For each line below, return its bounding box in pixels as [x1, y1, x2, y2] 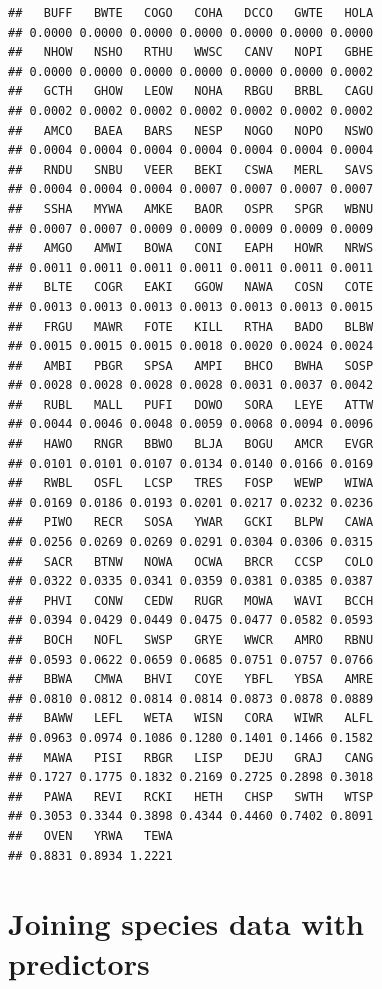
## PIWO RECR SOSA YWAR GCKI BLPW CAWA [8, 515, 374, 530]
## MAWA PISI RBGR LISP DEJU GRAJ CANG [8, 750, 374, 765]
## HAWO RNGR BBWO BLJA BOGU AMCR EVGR [8, 437, 374, 452]
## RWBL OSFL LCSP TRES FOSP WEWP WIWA [8, 476, 374, 491]
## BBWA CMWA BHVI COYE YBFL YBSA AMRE [8, 672, 374, 687]
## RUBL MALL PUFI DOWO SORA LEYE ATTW [8, 397, 374, 412]
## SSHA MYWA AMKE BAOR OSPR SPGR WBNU [8, 201, 374, 216]
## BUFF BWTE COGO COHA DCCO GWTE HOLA [8, 6, 374, 20]
